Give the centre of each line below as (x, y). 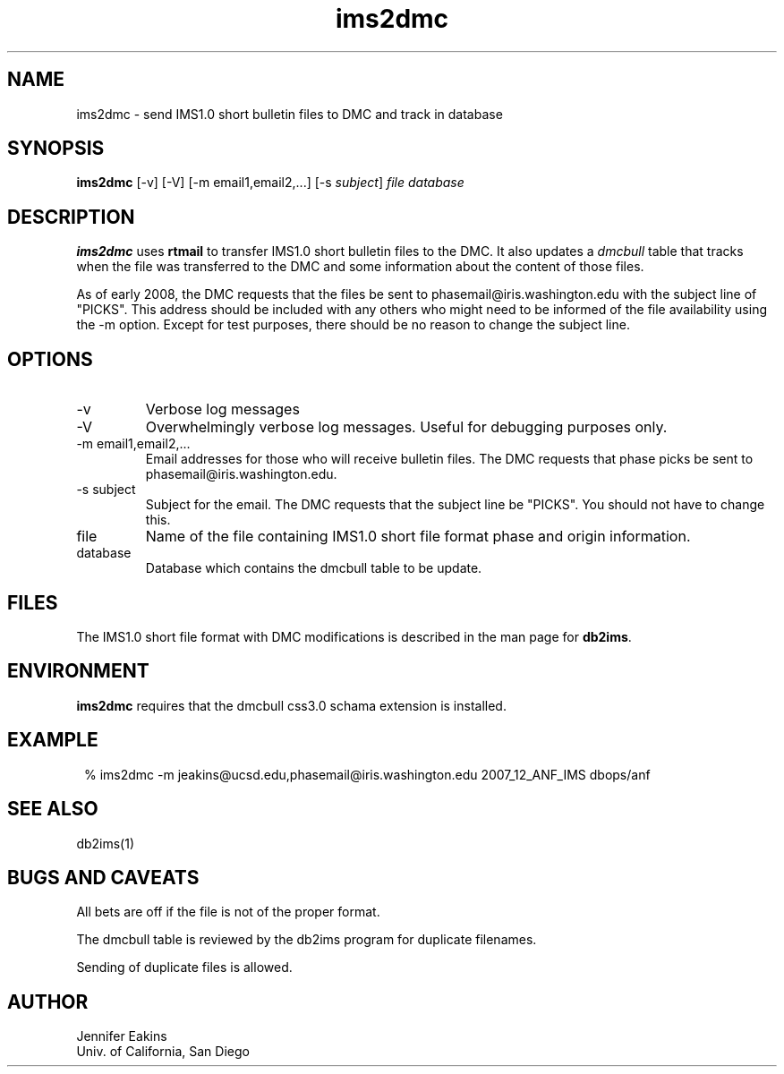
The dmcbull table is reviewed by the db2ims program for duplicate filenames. (307, 940)
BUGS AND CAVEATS (103, 877)
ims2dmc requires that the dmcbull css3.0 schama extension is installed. (291, 705)
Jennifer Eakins (122, 1036)
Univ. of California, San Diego (163, 1052)
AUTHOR (48, 1002)
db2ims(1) (106, 843)
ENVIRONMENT (78, 671)
